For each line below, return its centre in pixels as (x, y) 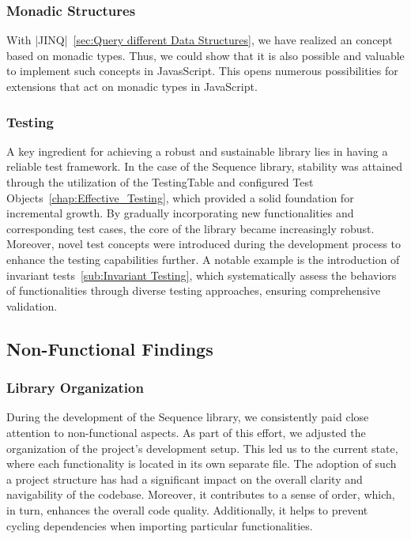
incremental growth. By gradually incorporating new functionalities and (180, 213)
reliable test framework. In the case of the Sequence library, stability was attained (204, 166)
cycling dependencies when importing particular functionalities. (160, 525)
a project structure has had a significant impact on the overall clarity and (185, 479)
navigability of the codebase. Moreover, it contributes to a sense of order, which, (201, 494)
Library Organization (75, 388)
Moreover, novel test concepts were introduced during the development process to (204, 244)
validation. (32, 305)
